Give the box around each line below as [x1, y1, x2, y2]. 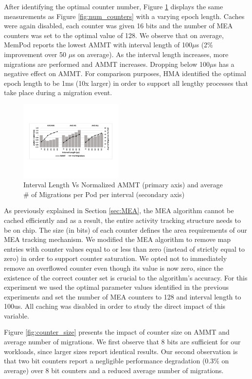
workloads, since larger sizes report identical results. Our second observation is [4, 346, 238, 356]
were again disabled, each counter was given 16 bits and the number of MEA [4, 20, 233, 31]
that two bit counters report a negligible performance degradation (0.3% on [4, 356, 229, 366]
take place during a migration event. [4, 87, 112, 98]
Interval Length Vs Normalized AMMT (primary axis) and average [23, 180, 223, 190]
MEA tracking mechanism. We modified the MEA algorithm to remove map [4, 234, 231, 244]
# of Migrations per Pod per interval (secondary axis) [23, 189, 185, 199]
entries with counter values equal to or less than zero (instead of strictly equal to [4, 243, 245, 254]
